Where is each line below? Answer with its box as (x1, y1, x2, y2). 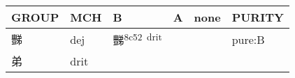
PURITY (231, 9, 284, 25)
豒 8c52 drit (113, 30, 162, 49)
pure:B (231, 31, 265, 47)
